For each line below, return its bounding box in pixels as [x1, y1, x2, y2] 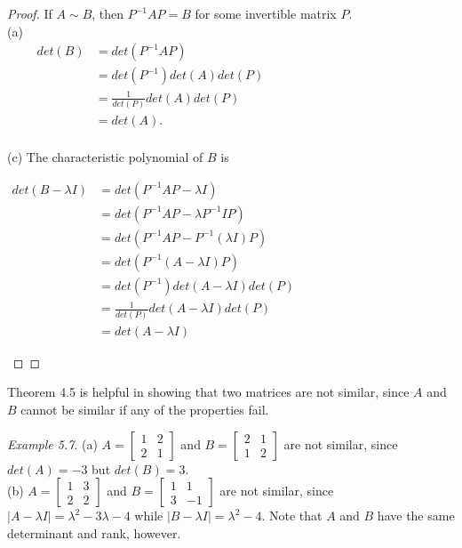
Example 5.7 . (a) [7, 434, 98, 453]
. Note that [261, 506, 323, 525]
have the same [377, 506, 455, 525]
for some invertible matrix [195, 4, 337, 22]
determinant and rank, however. [7, 523, 181, 542]
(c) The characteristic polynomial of [7, 148, 203, 166]
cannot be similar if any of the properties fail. [20, 400, 269, 418]
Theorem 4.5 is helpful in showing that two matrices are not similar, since [7, 383, 410, 401]
